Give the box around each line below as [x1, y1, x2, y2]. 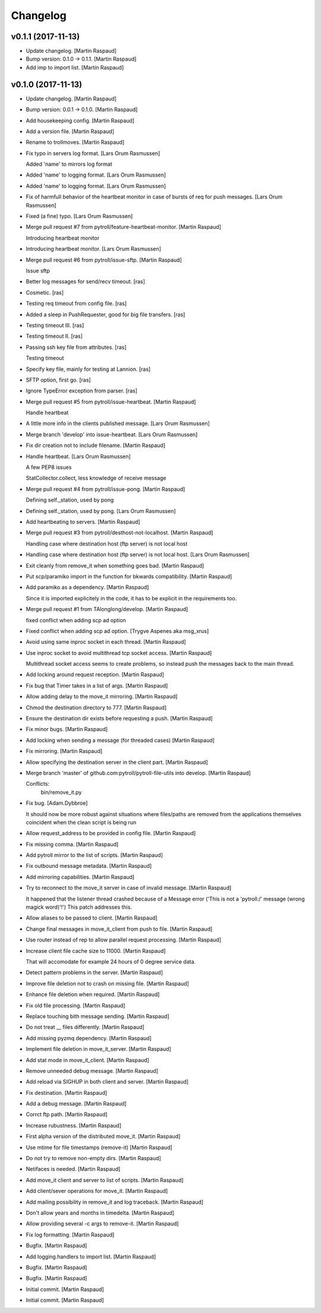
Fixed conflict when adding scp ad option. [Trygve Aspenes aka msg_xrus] [26, 627, 209, 634]
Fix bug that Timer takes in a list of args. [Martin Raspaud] [26, 682, 168, 689]
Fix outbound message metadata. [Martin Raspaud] [26, 862, 152, 870]
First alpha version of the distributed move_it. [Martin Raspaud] [26, 1133, 181, 1140]
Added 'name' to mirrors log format [26, 160, 112, 168]
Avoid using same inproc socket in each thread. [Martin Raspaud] [26, 638, 187, 646]
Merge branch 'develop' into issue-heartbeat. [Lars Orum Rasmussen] [26, 431, 198, 438]
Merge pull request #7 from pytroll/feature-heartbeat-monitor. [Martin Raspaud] [26, 223, 221, 231]
